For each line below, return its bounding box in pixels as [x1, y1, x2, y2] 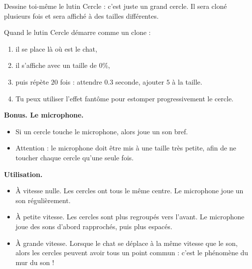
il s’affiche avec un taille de [15, 60, 97, 70]
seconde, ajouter [115, 76, 164, 87]
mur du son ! [15, 257, 55, 267]
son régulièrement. [15, 195, 71, 205]
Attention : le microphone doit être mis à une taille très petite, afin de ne [15, 143, 236, 153]
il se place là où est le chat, [15, 43, 97, 54]
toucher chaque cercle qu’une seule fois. [15, 152, 134, 162]
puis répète [15, 76, 49, 87]
